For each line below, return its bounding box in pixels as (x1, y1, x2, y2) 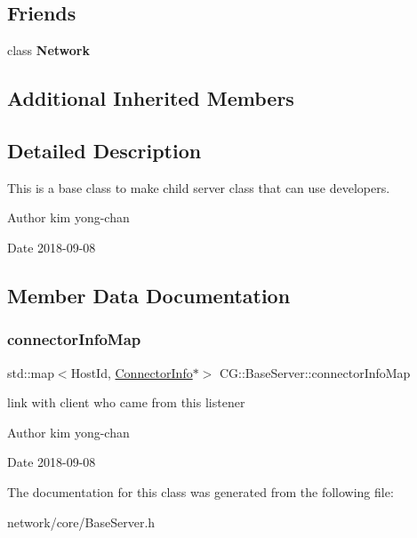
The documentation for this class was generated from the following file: (7, 482, 394, 501)
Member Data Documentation (7, 281, 291, 309)
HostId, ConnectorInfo (70, 363, 193, 381)
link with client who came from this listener (7, 393, 245, 412)
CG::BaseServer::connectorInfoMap (219, 363, 411, 381)
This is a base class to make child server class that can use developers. (7, 178, 390, 197)
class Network (7, 41, 90, 60)
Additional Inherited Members (7, 84, 294, 112)
